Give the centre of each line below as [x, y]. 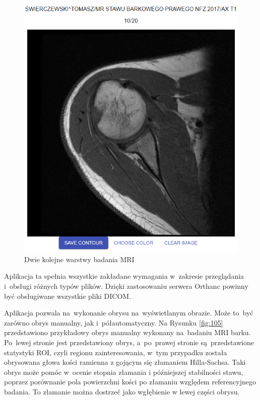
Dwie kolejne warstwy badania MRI [79, 259]
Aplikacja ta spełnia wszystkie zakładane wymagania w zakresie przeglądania [124, 276]
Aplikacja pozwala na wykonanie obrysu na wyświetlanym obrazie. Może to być [129, 313]
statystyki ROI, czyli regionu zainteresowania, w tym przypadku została [116, 352]
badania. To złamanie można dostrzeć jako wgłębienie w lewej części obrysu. [122, 391]
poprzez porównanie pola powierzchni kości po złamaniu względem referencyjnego [130, 382]
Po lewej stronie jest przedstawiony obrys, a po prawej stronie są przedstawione [129, 342]
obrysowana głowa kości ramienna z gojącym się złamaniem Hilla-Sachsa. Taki [125, 362]
